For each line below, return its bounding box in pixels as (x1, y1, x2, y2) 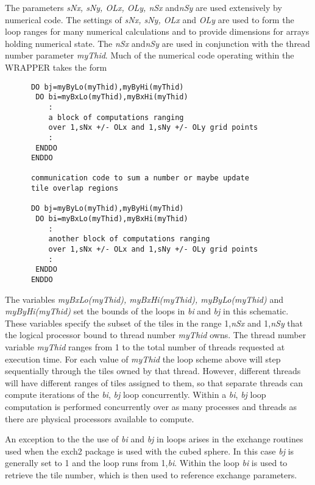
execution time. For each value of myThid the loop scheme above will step (5, 352, 281, 365)
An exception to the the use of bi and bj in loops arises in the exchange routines (5, 433, 303, 445)
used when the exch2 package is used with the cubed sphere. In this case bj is (5, 444, 294, 457)
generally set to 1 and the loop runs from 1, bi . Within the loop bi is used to (5, 456, 288, 469)
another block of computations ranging (48, 235, 210, 244)
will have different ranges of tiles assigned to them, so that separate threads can (5, 376, 303, 389)
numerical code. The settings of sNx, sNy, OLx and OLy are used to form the (5, 13, 294, 26)
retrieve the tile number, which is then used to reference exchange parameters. (5, 469, 297, 481)
